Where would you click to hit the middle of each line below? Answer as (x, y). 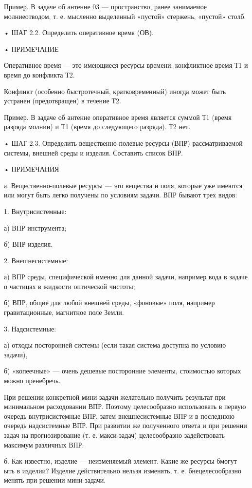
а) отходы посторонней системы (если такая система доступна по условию (115, 345)
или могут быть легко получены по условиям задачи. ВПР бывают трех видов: (121, 195)
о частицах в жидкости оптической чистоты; (70, 286)
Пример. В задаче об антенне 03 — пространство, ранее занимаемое (106, 6)
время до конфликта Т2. (39, 74)
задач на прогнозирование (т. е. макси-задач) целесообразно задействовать (114, 435)
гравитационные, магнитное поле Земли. (64, 312)
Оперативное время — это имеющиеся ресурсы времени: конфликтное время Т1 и (126, 65)
